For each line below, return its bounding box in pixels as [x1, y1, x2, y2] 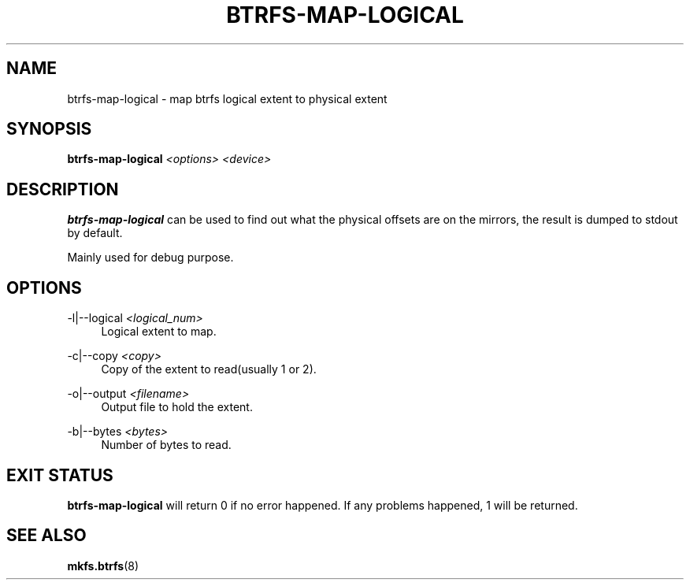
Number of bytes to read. [101, 438, 232, 452]
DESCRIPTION [6, 179, 119, 199]
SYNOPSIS [6, 119, 92, 139]
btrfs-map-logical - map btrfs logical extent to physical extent [67, 91, 388, 106]
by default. [67, 226, 123, 240]
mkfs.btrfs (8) [67, 558, 139, 573]
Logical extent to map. [101, 325, 217, 339]
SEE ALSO [6, 525, 87, 546]
